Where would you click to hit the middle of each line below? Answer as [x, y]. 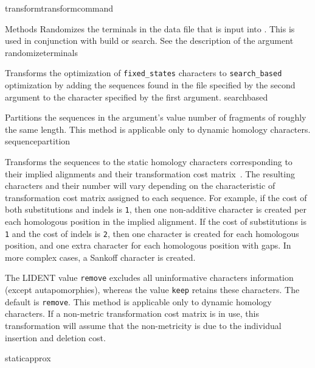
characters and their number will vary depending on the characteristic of [140, 186]
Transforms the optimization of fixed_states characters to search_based [144, 73]
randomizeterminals [41, 52]
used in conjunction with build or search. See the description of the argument [149, 41]
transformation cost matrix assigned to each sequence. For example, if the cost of [156, 197]
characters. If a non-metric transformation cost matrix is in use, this [132, 313]
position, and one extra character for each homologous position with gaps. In [148, 245]
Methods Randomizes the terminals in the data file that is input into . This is [150, 28]
